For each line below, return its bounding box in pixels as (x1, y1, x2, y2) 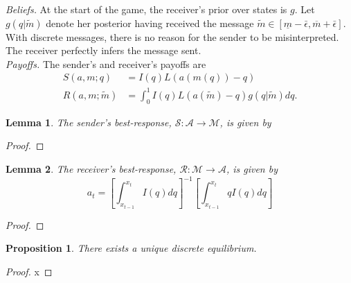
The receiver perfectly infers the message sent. (6, 43, 201, 58)
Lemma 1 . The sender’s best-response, (6, 114, 172, 129)
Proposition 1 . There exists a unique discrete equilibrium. (6, 241, 257, 255)
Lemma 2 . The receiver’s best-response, (6, 161, 177, 175)
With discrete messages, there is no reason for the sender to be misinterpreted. (6, 29, 339, 44)
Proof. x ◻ (6, 264, 53, 279)
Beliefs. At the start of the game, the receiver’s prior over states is (6, 2, 287, 16)
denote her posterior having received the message (46, 15, 254, 30)
